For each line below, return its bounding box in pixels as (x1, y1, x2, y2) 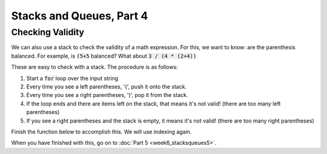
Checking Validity (11, 27, 85, 38)
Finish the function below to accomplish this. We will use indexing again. (11, 128, 192, 135)
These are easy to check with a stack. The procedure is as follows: (11, 64, 178, 71)
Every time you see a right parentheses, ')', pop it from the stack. (26, 92, 188, 99)
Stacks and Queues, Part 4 (11, 9, 148, 22)
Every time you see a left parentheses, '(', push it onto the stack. (26, 82, 187, 90)
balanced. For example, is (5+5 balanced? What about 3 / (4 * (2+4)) (11, 52, 197, 59)
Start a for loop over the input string (26, 75, 118, 82)
